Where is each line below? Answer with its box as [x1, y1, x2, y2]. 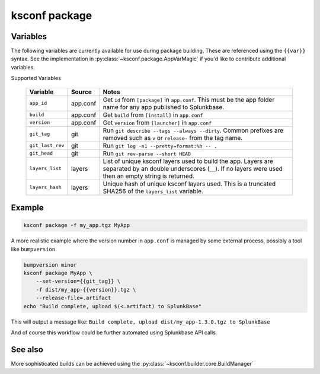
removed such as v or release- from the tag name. [103, 133, 243, 142]
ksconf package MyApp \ [23, 270, 93, 276]
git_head [29, 150, 53, 156]
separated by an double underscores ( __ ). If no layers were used [103, 164, 283, 172]
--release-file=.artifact [36, 295, 111, 302]
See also [11, 344, 44, 354]
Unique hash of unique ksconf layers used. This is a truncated [103, 180, 276, 188]
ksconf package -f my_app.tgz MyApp [23, 222, 130, 229]
